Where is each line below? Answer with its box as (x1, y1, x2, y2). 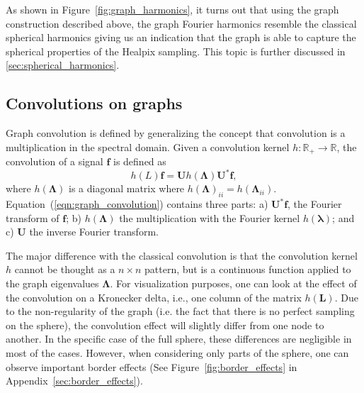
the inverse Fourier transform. (29, 224, 159, 239)
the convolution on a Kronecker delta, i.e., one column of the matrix (6, 289, 302, 304)
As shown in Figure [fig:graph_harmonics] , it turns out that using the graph (6, 2, 339, 16)
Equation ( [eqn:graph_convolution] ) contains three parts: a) (6, 196, 268, 211)
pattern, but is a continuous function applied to (144, 262, 351, 277)
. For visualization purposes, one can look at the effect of (110, 276, 357, 291)
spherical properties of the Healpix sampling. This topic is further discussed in (6, 43, 346, 58)
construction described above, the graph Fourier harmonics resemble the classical (6, 16, 357, 31)
